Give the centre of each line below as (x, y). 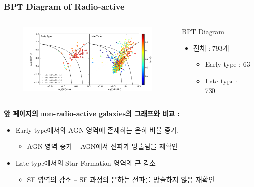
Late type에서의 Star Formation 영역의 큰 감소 (85, 162)
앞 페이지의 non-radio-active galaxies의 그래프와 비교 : (92, 114)
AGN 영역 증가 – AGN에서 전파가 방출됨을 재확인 (103, 146)
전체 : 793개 (211, 48)
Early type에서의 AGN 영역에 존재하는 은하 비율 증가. (97, 130)
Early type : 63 (227, 64)
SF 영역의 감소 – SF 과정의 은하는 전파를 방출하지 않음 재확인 (121, 179)
